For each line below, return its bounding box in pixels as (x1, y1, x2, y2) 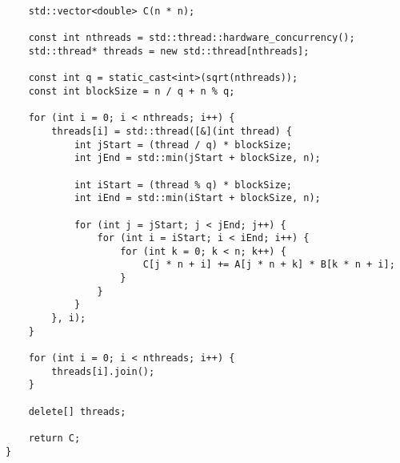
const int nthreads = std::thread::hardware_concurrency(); (28, 32, 355, 44)
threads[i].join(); (51, 365, 155, 377)
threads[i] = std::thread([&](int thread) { (51, 125, 292, 137)
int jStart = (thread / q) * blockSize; (74, 139, 292, 151)
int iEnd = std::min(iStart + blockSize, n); (74, 192, 321, 204)
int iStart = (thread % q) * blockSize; (74, 179, 292, 191)
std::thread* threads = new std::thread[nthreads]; (28, 45, 310, 57)
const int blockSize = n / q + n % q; (28, 85, 235, 97)
